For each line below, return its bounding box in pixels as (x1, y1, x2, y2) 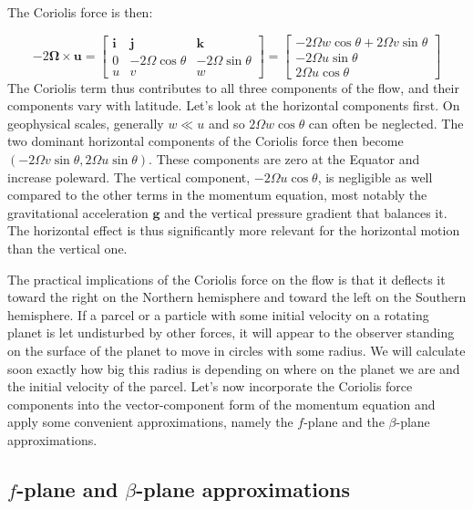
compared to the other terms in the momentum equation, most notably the (7, 185, 427, 204)
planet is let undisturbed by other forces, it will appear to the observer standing (7, 323, 455, 342)
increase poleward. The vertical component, (7, 167, 251, 186)
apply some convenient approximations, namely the (7, 412, 293, 431)
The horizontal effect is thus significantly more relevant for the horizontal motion (7, 221, 460, 240)
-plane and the (303, 412, 385, 431)
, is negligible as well (317, 167, 433, 186)
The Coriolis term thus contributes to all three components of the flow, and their (7, 78, 459, 97)
